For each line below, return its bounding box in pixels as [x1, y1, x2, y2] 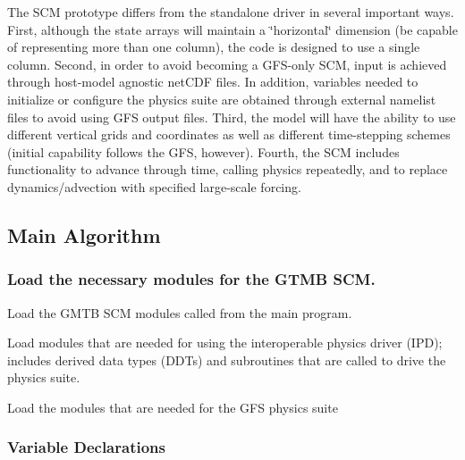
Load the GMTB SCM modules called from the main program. [7, 303, 352, 322]
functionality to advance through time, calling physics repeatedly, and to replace [7, 160, 448, 179]
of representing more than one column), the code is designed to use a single [7, 38, 420, 56]
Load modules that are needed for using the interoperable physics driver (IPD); [7, 333, 443, 352]
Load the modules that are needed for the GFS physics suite [7, 397, 338, 416]
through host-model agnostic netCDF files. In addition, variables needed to [7, 72, 418, 91]
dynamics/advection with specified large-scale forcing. [7, 177, 301, 196]
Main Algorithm [7, 221, 161, 248]
